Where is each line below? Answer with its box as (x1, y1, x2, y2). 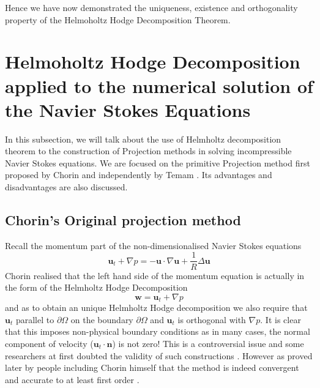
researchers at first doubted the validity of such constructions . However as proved (5, 349, 313, 362)
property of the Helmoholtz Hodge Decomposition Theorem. (5, 13, 231, 26)
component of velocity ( (5, 337, 94, 349)
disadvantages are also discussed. (5, 181, 128, 193)
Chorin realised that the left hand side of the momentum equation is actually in (5, 269, 305, 282)
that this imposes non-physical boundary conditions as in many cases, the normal (5, 325, 310, 338)
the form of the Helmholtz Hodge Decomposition (5, 281, 188, 294)
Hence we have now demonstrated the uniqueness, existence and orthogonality (5, 1, 298, 13)
